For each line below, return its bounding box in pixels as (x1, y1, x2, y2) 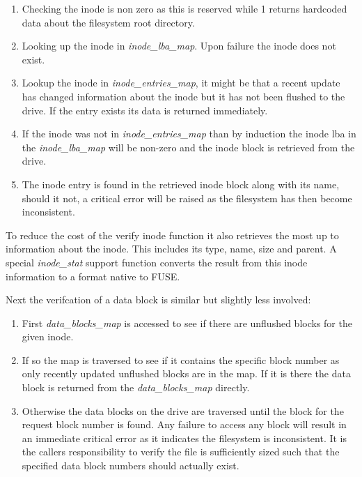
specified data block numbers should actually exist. (22, 458, 239, 473)
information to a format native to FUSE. (6, 268, 180, 283)
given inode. (22, 329, 74, 344)
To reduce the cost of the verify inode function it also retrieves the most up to (6, 227, 339, 242)
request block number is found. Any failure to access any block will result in (22, 417, 347, 432)
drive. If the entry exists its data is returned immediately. (22, 103, 268, 117)
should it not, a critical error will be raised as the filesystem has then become (22, 190, 352, 205)
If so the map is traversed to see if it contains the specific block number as (22, 352, 340, 367)
